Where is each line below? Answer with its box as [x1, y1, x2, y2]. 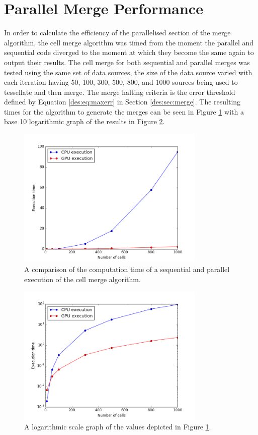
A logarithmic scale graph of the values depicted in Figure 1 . [24, 421, 211, 432]
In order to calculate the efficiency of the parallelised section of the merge [4, 27, 231, 38]
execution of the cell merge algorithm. [24, 274, 141, 284]
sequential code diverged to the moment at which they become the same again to [4, 47, 254, 58]
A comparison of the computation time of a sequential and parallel [24, 264, 230, 275]
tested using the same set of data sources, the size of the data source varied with [4, 67, 252, 77]
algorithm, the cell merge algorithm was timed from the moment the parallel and [4, 37, 254, 47]
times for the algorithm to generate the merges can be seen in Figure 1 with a [4, 106, 244, 117]
